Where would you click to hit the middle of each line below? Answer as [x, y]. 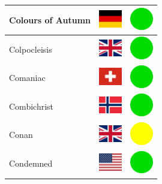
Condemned [31, 163]
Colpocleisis [31, 49]
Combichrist [31, 106]
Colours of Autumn [50, 19]
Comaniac [27, 78]
